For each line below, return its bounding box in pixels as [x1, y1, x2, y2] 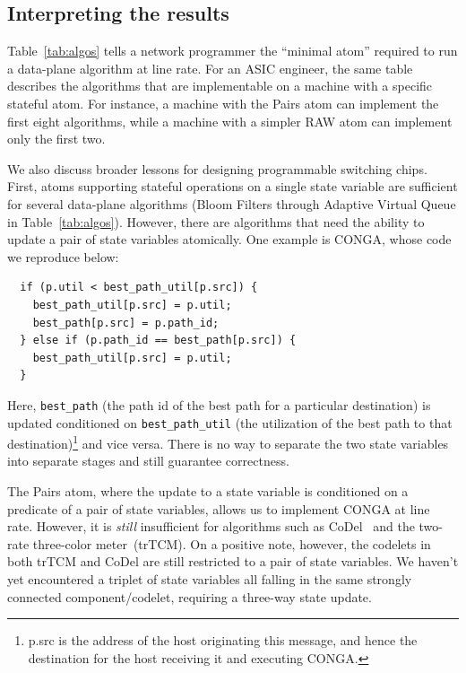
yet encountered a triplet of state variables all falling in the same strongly [7, 570, 412, 589]
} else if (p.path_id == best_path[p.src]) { [20, 334, 297, 347]
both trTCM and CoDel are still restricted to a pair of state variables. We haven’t [7, 552, 459, 571]
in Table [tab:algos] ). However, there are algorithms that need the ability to [7, 212, 425, 231]
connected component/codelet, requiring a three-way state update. [7, 587, 372, 606]
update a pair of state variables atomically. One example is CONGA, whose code [7, 230, 452, 249]
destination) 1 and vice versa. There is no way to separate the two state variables [7, 432, 449, 452]
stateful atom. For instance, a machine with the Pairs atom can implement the [7, 93, 439, 112]
